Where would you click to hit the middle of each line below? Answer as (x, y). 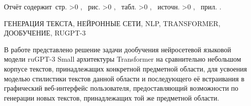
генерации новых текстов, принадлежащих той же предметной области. (112, 97)
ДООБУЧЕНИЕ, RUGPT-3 (45, 33)
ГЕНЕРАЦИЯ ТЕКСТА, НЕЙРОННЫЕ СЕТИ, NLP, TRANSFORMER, (112, 23)
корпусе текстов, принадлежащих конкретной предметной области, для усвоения (125, 68)
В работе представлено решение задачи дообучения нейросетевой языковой (118, 49)
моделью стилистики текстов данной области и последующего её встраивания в (124, 78)
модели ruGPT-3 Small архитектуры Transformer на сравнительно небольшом (123, 59)
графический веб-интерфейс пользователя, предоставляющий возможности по (121, 88)
